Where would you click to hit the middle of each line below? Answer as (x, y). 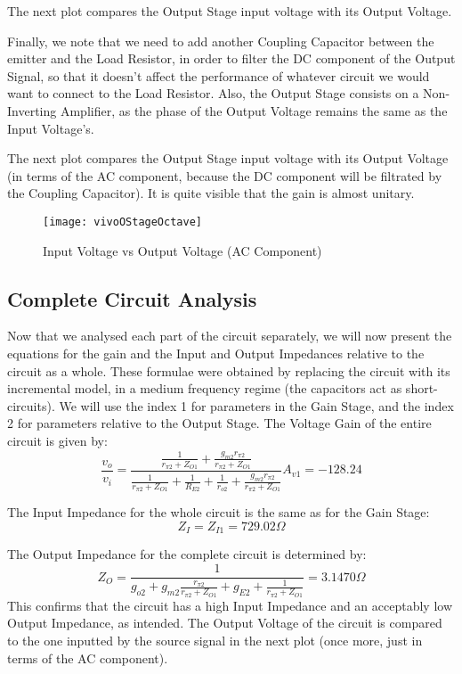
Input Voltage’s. (51, 128)
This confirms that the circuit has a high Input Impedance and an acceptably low (230, 605)
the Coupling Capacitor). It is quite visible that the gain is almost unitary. (211, 193)
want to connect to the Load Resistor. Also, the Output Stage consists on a (213, 93)
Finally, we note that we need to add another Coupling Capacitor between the (221, 41)
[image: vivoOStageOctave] (122, 222)
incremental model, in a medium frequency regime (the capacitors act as (205, 388)
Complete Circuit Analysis (132, 298)
